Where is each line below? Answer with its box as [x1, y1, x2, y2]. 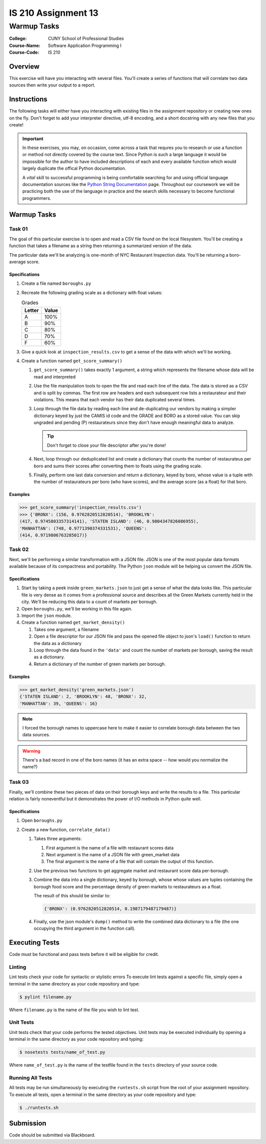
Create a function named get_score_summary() [21, 358, 123, 364]
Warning [22, 748, 40, 754]
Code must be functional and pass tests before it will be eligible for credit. [9, 952, 159, 957]
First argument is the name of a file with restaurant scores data [46, 844, 174, 851]
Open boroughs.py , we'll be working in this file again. [21, 606, 133, 611]
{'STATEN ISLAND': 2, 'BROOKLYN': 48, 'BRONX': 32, [19, 694, 147, 699]
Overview [9, 62, 40, 71]
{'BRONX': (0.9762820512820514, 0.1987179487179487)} [44, 906, 177, 912]
